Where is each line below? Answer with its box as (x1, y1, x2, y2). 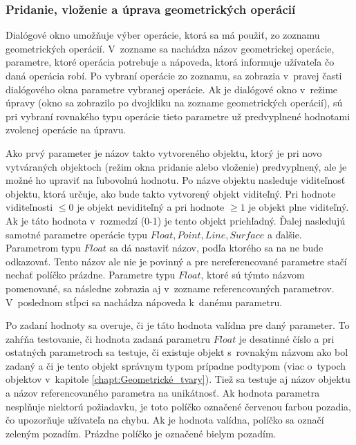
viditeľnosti (6, 200, 53, 214)
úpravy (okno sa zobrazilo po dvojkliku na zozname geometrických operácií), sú (6, 95, 343, 110)
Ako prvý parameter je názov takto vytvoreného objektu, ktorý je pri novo (6, 145, 322, 160)
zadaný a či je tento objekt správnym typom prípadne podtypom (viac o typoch (6, 358, 346, 372)
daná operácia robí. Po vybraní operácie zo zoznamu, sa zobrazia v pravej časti (6, 68, 342, 82)
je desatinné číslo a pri (238, 331, 335, 345)
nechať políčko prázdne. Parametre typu (6, 267, 176, 282)
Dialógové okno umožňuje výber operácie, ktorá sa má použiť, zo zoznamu (6, 28, 320, 42)
